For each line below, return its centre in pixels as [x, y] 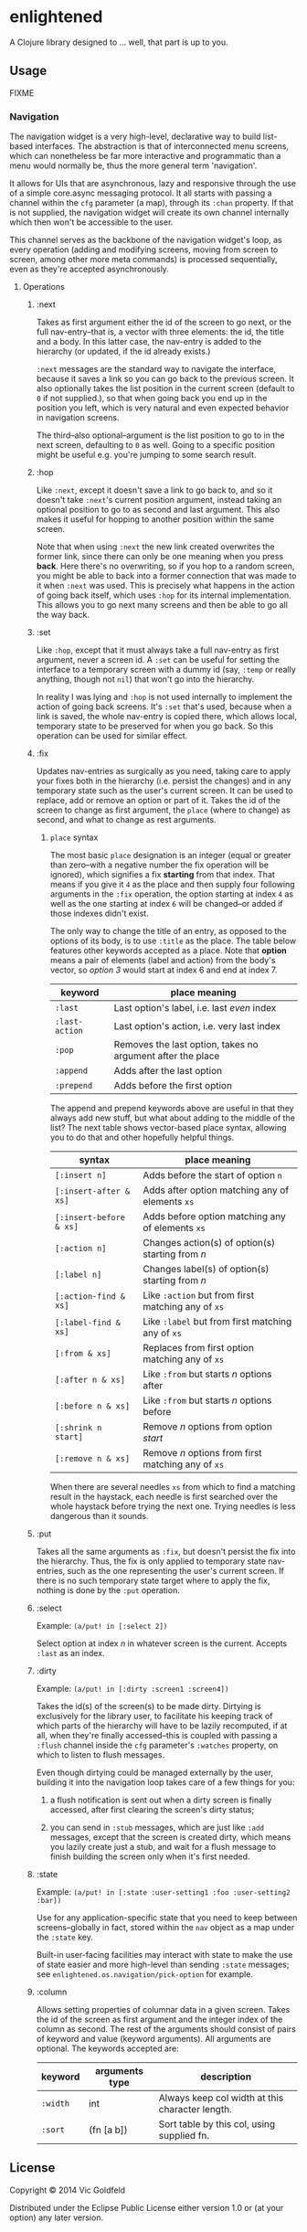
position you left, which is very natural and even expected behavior [163, 408]
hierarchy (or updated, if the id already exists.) [123, 351]
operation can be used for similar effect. [112, 736]
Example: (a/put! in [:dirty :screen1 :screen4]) [132, 1689]
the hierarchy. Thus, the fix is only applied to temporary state [151, 1561]
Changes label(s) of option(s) [206, 1270]
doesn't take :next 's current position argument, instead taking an [159, 500]
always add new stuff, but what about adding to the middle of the [172, 1118]
